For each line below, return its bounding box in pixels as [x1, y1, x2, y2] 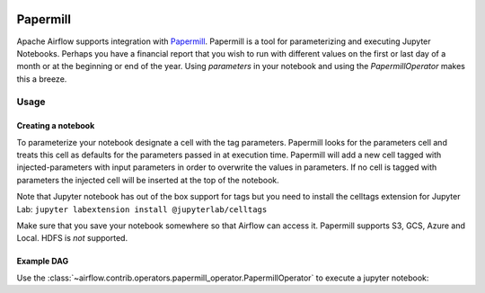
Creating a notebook [16, 120, 95, 131]
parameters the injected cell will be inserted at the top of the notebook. [16, 174, 280, 185]
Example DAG [16, 256, 69, 267]
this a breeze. [16, 73, 67, 84]
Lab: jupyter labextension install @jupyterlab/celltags [16, 203, 268, 215]
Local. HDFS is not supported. [16, 233, 128, 244]
